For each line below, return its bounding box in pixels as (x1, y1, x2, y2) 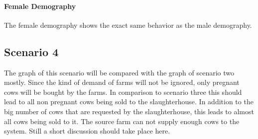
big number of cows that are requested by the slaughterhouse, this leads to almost (4, 106, 254, 116)
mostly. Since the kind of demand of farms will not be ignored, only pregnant (4, 77, 240, 87)
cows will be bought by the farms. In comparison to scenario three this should (4, 86, 242, 97)
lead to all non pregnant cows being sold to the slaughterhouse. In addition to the (4, 96, 254, 107)
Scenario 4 (4, 44, 59, 59)
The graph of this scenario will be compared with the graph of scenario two (4, 67, 235, 77)
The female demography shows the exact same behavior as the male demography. (4, 19, 252, 30)
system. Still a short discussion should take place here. (4, 126, 170, 136)
